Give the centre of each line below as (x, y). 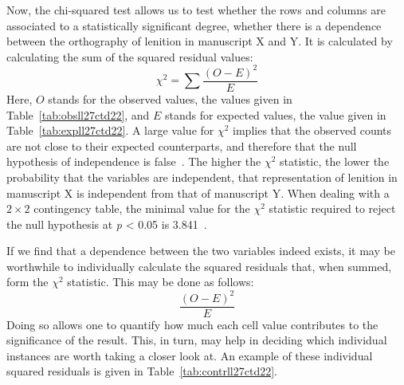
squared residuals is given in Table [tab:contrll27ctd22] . (142, 371)
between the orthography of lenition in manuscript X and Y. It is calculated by (200, 41)
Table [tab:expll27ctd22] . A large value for (110, 130)
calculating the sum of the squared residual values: (130, 56)
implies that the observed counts (312, 130)
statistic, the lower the (335, 161)
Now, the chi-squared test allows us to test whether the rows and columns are (196, 10)
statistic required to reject (332, 208)
